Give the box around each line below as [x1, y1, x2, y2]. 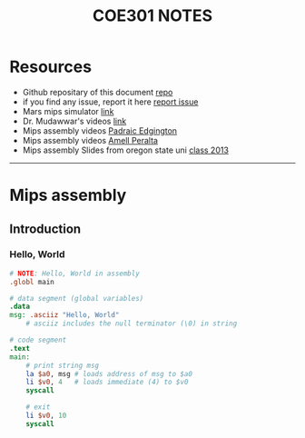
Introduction [9, 221, 82, 236]
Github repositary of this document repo [22, 86, 173, 97]
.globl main [9, 277, 54, 286]
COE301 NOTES [92, 5, 213, 26]
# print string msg [25, 361, 100, 370]
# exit [25, 403, 51, 412]
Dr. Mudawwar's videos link [22, 115, 127, 126]
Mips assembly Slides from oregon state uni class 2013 [22, 144, 230, 155]
